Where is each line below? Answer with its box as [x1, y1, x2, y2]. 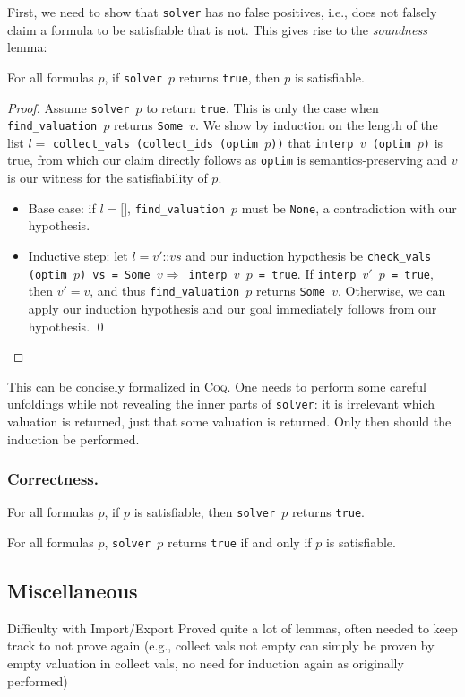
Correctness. [7, 468, 99, 490]
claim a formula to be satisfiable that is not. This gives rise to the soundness [7, 20, 427, 39]
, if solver [104, 67, 162, 86]
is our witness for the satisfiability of [7, 168, 208, 187]
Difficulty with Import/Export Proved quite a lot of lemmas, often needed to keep [7, 618, 458, 637]
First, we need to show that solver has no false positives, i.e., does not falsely [7, 3, 437, 21]
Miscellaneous [7, 577, 138, 605]
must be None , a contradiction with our [241, 198, 457, 217]
